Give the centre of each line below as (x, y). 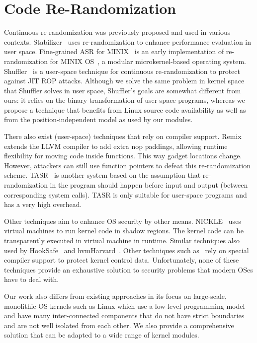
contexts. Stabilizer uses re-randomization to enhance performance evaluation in (128, 41)
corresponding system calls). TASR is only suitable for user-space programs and (126, 194)
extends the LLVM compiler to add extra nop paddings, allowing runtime (116, 146)
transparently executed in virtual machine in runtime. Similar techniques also (122, 240)
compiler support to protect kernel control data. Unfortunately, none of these (122, 260)
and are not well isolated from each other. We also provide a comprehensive (119, 325)
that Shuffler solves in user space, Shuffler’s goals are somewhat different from (123, 90)
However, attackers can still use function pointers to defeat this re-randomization (128, 165)
